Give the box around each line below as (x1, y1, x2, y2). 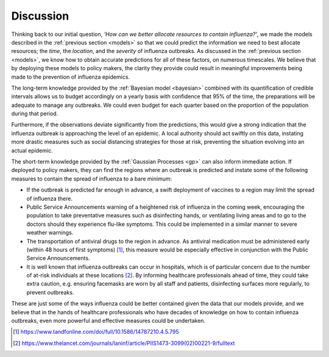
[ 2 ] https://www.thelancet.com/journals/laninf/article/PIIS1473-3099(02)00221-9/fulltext (13, 339, 235, 347)
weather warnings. (26, 229, 74, 236)
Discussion (11, 9, 69, 23)
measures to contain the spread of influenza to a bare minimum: (11, 175, 172, 182)
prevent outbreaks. (26, 289, 74, 296)
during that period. (11, 110, 58, 117)
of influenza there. (26, 195, 73, 202)
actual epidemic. (11, 146, 53, 154)
